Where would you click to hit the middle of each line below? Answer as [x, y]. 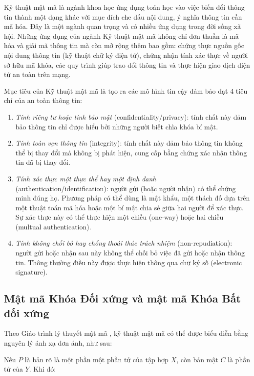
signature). [32, 272]
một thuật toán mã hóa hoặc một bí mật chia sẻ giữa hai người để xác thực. [129, 207]
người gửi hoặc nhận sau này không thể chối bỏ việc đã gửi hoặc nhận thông [130, 253]
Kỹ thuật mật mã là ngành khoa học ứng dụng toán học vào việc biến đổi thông [124, 7]
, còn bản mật [197, 359]
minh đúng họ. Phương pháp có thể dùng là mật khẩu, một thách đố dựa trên [133, 198]
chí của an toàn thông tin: [43, 100]
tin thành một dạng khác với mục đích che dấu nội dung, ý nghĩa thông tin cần [123, 16]
